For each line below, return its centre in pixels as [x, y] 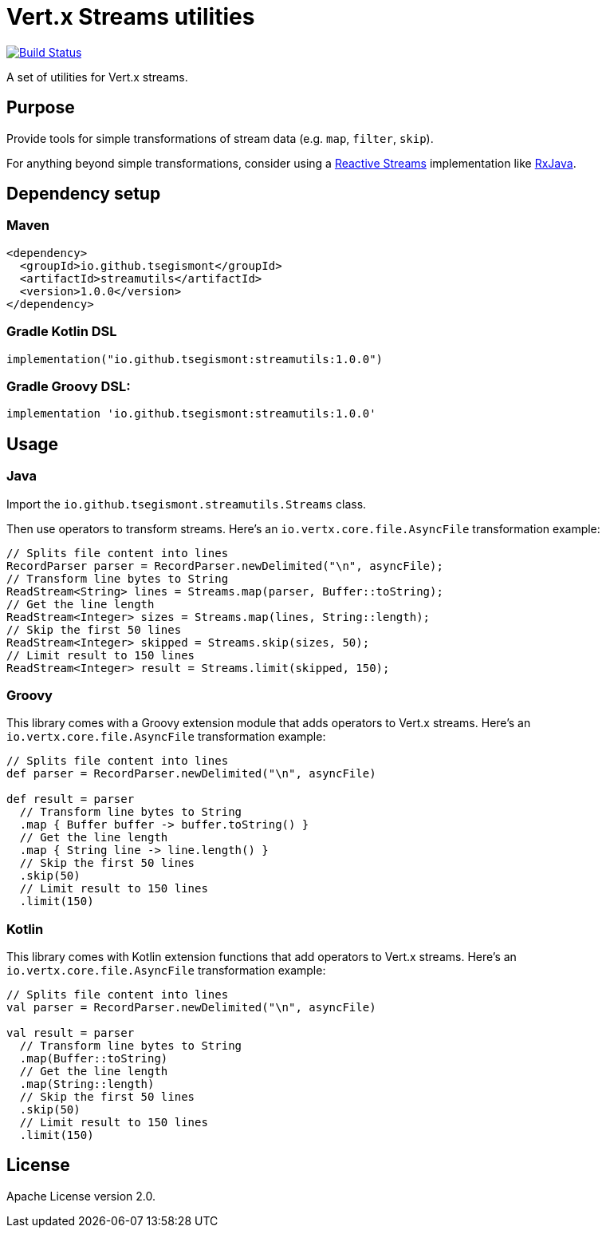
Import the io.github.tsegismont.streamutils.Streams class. [187, 504]
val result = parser [71, 1033]
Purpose [41, 108]
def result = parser [71, 799]
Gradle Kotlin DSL [62, 332]
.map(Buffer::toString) [94, 1059]
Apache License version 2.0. [81, 1196]
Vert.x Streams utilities [131, 17]
